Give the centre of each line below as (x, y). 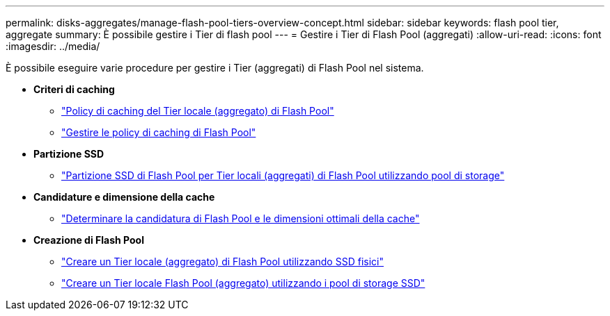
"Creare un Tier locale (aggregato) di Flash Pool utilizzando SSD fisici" (222, 261)
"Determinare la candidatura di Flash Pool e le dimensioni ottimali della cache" (241, 218)
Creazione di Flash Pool (89, 240)
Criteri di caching (74, 89)
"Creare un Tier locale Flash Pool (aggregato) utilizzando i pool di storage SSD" (243, 283)
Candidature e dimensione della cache (124, 197)
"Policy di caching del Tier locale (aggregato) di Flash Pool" (198, 111)
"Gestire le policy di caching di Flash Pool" (159, 132)
